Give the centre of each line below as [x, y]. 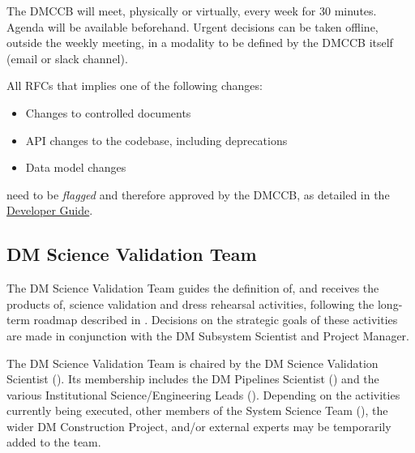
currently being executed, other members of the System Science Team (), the [197, 410]
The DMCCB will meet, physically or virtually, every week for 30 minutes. [192, 11]
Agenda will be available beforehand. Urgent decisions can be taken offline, [193, 26]
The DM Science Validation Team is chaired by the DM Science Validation [193, 363]
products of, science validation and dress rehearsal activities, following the [190, 303]
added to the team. [54, 442]
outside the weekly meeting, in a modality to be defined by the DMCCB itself [200, 43]
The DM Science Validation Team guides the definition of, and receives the [193, 288]
